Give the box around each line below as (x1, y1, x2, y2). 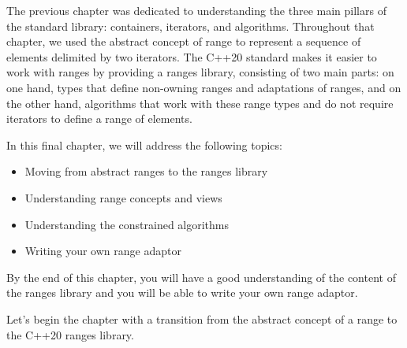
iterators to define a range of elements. (6, 110, 192, 127)
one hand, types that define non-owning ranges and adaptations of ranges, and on (6, 79, 401, 95)
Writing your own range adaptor (24, 242, 181, 259)
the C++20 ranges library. (6, 326, 134, 342)
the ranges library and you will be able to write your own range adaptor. (6, 284, 358, 301)
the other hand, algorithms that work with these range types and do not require (6, 94, 394, 111)
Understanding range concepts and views (24, 189, 222, 205)
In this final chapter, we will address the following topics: (6, 136, 282, 153)
